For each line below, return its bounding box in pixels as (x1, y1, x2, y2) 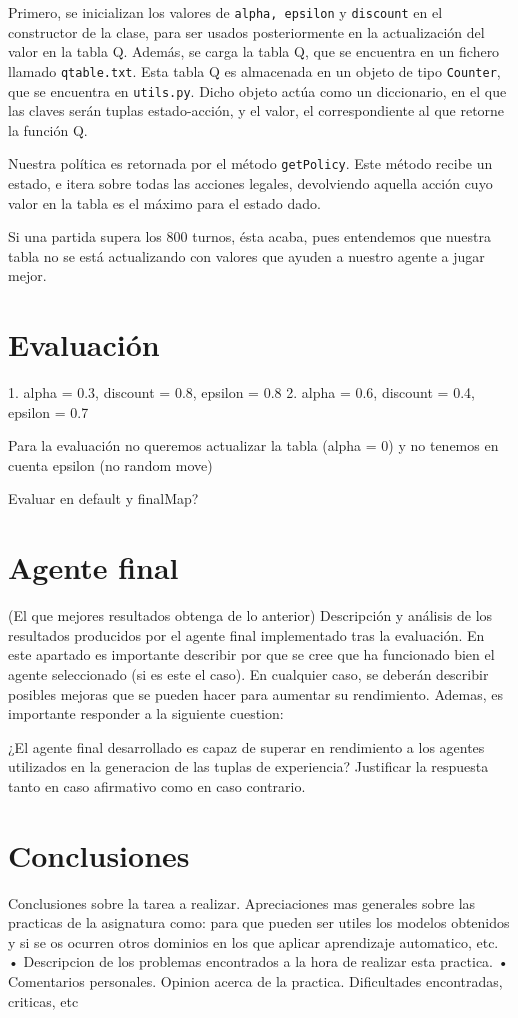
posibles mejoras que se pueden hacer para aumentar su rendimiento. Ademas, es (8, 683, 503, 704)
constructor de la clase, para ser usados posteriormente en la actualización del (8, 21, 485, 42)
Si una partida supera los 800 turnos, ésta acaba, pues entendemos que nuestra (8, 226, 491, 247)
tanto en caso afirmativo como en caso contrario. (8, 775, 306, 796)
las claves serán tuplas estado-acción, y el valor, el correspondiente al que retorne (8, 100, 505, 121)
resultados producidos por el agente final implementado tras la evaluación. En (8, 624, 485, 645)
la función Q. (8, 119, 88, 140)
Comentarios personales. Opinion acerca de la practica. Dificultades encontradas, (8, 971, 503, 992)
